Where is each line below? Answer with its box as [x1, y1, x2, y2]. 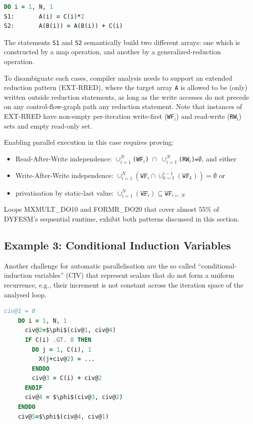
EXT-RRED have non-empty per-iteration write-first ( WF [4, 111, 174, 121]
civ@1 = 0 [4, 308, 36, 315]
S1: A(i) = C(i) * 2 [4, 13, 84, 20]
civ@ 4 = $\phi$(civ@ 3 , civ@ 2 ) [24, 394, 123, 401]
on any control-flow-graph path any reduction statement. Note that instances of [4, 101, 242, 112]
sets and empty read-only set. [4, 120, 92, 131]
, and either [202, 153, 236, 163]
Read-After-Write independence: [15, 153, 112, 163]
